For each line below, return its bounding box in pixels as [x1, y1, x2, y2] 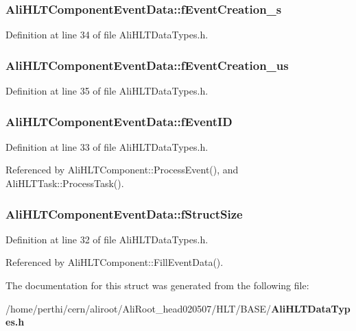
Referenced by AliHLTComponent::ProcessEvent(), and [5, 162, 239, 177]
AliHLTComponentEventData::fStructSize [5, 205, 243, 222]
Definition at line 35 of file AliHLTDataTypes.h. [5, 84, 209, 98]
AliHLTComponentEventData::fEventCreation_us [5, 56, 289, 73]
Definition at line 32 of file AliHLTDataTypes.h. [5, 232, 209, 246]
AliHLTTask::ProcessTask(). [5, 176, 124, 191]
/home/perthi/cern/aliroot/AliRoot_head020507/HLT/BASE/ [5, 301, 272, 315]
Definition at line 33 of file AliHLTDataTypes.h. [5, 139, 209, 154]
